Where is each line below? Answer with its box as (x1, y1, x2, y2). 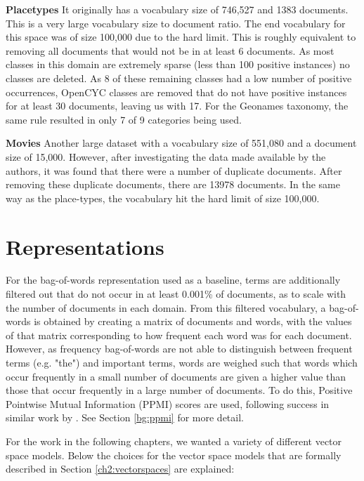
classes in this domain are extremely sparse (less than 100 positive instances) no (6, 57, 350, 72)
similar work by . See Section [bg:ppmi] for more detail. (6, 410, 244, 425)
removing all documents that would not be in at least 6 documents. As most (6, 43, 334, 58)
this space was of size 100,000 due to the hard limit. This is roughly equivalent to (6, 29, 356, 44)
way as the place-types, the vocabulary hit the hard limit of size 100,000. (6, 190, 320, 205)
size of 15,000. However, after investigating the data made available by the (6, 149, 326, 164)
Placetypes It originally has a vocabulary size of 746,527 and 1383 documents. (6, 2, 349, 16)
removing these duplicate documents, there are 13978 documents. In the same (6, 177, 340, 192)
